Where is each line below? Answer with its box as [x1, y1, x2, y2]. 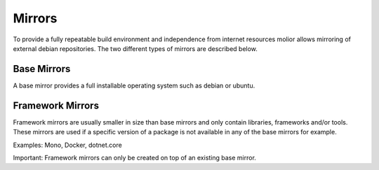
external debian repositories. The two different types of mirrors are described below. [13, 44, 258, 52]
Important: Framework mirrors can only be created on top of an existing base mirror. [13, 153, 256, 162]
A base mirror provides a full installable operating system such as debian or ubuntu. [13, 81, 255, 90]
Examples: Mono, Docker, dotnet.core [13, 141, 122, 149]
